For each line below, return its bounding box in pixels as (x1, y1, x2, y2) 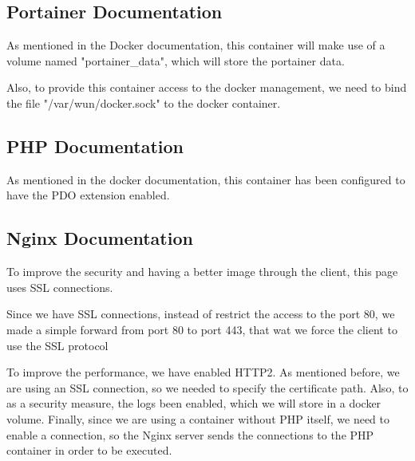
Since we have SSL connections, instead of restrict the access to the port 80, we (6, 305, 395, 322)
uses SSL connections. (6, 278, 113, 295)
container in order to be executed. (6, 442, 172, 459)
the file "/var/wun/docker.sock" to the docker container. (6, 94, 281, 111)
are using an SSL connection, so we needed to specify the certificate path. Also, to (6, 379, 409, 396)
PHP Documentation (6, 133, 184, 158)
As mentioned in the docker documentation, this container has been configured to (6, 171, 405, 187)
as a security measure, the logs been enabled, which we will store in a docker (6, 395, 381, 412)
